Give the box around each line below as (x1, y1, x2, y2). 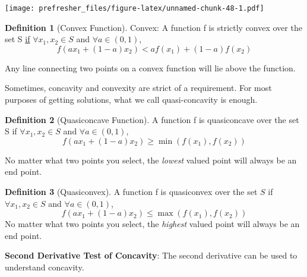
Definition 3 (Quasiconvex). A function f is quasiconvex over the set (5, 185, 258, 197)
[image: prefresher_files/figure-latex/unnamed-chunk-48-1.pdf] (5, 4, 264, 12)
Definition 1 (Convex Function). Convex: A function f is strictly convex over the (5, 21, 302, 33)
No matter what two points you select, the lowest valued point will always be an (5, 153, 297, 166)
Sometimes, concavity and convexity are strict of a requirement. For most (5, 81, 272, 94)
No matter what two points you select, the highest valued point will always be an (5, 218, 300, 230)
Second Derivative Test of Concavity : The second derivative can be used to (5, 249, 297, 262)
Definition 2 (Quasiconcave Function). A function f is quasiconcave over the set (5, 113, 299, 125)
